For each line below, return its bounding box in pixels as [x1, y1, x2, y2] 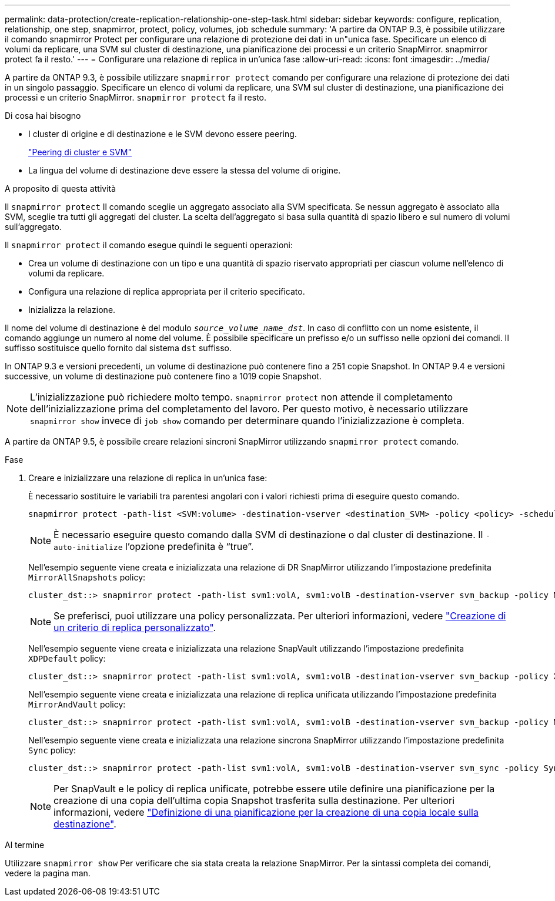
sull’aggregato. [5, 222, 62, 232]
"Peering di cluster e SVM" [28, 147, 132, 157]
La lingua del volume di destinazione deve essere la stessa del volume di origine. [28, 165, 341, 175]
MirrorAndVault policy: [28, 699, 126, 709]
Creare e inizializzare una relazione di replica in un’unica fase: [28, 473, 268, 483]
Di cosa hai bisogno [5, 111, 81, 121]
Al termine [5, 840, 45, 850]
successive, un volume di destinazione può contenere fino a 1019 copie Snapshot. [5, 371, 322, 381]
